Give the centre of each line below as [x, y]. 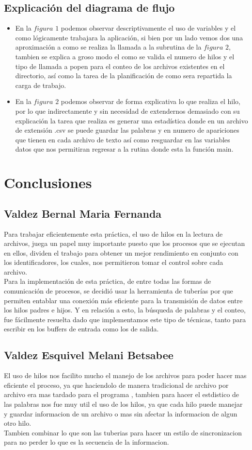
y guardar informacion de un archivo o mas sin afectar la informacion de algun [121, 413]
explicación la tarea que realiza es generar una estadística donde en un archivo [132, 120]
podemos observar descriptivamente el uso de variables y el [148, 28]
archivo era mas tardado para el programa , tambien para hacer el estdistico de [122, 394]
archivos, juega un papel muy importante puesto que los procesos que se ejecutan [125, 243]
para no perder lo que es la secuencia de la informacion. [87, 442]
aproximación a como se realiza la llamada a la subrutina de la [108, 47]
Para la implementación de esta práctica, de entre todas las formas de [108, 281]
